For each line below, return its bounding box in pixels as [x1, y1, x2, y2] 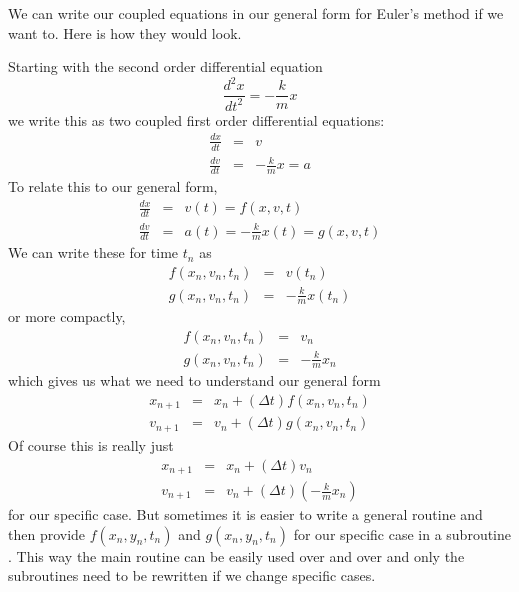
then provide [8, 523, 86, 544]
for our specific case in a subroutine [293, 523, 512, 544]
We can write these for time [8, 242, 179, 263]
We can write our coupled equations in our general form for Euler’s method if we [8, 3, 504, 23]
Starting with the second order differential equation [8, 56, 323, 77]
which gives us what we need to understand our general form [8, 370, 381, 391]
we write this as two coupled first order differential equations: [8, 109, 385, 130]
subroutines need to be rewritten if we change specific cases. [8, 565, 376, 586]
